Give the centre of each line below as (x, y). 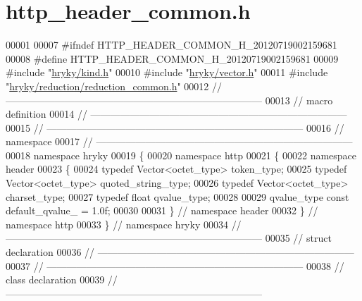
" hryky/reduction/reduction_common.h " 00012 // (114, 86)
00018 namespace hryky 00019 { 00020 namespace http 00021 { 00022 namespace (181, 155)
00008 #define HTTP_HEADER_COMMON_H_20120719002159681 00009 (172, 58)
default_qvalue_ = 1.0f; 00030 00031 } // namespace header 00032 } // (162, 210)
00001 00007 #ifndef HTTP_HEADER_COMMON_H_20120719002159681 (171, 45)
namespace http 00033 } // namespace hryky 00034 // (124, 224)
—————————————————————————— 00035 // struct (169, 238)
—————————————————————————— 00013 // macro (169, 100)
